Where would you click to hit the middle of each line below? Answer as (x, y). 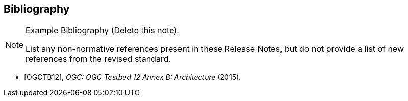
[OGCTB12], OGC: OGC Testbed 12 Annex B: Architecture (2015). (133, 77)
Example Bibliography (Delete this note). (103, 31)
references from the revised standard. (98, 59)
